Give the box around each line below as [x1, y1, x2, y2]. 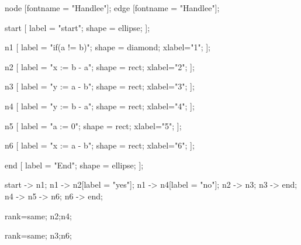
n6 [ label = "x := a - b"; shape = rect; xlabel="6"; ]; [5, 139, 195, 151]
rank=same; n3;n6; [5, 229, 72, 241]
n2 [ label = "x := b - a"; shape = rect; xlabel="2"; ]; [5, 60, 195, 73]
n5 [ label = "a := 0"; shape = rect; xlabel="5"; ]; [5, 119, 182, 132]
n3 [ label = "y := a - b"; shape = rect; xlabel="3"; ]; [5, 80, 195, 92]
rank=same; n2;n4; [5, 209, 72, 222]
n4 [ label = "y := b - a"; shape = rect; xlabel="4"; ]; [5, 99, 195, 112]
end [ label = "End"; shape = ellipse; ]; [5, 158, 144, 171]
